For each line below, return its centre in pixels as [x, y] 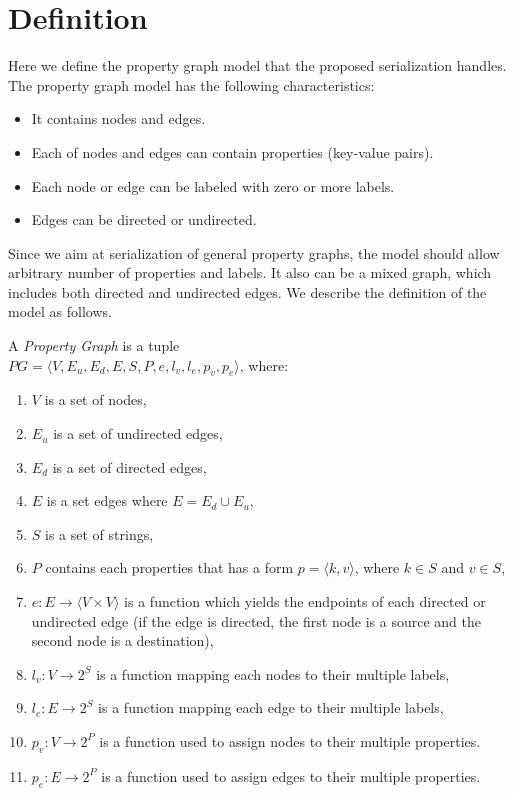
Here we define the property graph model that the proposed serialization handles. [257, 65]
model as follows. [60, 311]
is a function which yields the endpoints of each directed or [305, 601]
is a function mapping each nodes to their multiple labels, [273, 673]
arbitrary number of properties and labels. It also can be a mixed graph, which [250, 272]
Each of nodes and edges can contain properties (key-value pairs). [232, 151]
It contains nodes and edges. [118, 118]
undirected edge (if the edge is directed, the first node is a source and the [256, 620]
